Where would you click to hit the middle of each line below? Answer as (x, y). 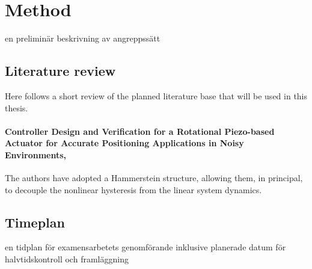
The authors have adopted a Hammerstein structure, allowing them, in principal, (154, 178)
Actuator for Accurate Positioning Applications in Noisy (124, 143)
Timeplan (35, 222)
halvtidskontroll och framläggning (67, 259)
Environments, (36, 154)
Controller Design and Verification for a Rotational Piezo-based (140, 131)
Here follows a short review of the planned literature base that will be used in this (156, 95)
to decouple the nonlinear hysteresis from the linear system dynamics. (133, 189)
